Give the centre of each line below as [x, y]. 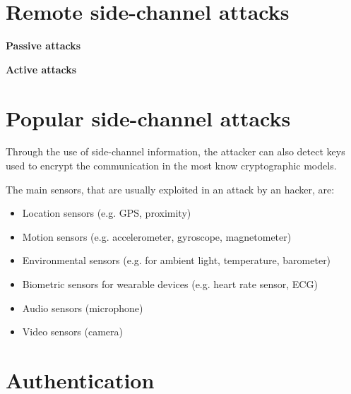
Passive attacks [43, 46]
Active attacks [41, 69]
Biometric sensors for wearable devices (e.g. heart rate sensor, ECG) [170, 284]
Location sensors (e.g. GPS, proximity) [107, 213]
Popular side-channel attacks [148, 118]
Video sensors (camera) [73, 332]
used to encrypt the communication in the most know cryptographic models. [171, 166]
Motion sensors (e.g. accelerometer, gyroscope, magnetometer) [157, 236]
